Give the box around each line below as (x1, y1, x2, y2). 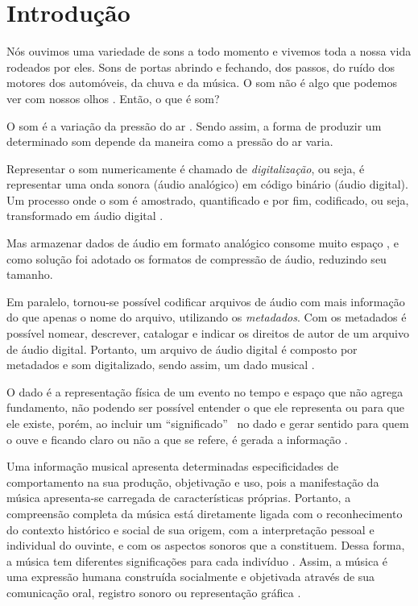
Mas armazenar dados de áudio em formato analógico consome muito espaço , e (6, 235, 399, 251)
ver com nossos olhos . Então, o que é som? (6, 89, 220, 106)
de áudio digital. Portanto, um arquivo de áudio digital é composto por (6, 340, 358, 357)
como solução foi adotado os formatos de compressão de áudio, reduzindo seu (6, 250, 387, 267)
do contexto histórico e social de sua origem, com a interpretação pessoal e (6, 521, 375, 538)
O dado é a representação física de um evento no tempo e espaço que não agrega (6, 383, 404, 400)
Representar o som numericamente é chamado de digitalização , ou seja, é (6, 160, 365, 176)
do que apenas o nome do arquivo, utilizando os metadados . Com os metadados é (6, 309, 407, 326)
